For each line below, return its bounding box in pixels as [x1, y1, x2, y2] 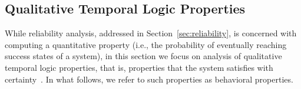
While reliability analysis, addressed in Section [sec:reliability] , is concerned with [5, 27, 297, 39]
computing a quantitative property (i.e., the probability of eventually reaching [5, 38, 287, 50]
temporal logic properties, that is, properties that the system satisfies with [5, 61, 273, 73]
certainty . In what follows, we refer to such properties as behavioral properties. [5, 73, 293, 85]
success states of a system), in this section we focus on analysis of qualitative [5, 50, 282, 62]
